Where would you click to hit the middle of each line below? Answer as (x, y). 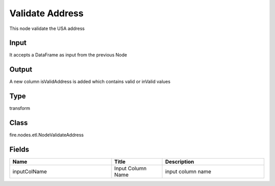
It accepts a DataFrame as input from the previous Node (68, 55)
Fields (19, 149)
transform (20, 108)
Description (180, 162)
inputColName (30, 172)
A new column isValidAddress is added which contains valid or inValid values (90, 82)
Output (21, 69)
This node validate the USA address (47, 28)
